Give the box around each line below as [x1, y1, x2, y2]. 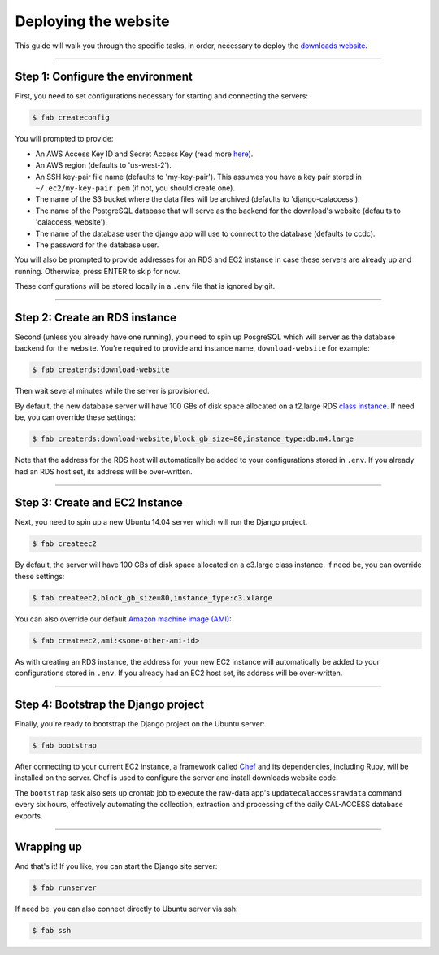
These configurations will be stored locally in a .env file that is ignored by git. [15, 281, 276, 291]
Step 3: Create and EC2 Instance [15, 496, 183, 510]
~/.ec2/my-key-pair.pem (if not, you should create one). [35, 183, 236, 193]
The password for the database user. [35, 240, 159, 250]
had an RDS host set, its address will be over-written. [15, 466, 193, 476]
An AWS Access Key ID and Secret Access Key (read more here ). [35, 149, 254, 159]
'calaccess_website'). [35, 217, 108, 227]
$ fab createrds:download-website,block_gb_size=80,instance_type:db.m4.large [32, 434, 354, 443]
